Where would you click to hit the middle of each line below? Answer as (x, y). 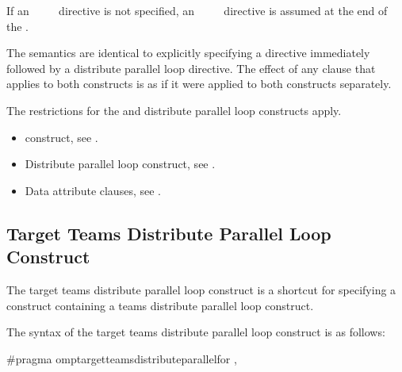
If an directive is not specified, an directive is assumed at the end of (197, 10)
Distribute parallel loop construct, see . (120, 164)
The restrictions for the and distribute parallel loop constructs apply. (174, 110)
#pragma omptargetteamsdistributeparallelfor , (122, 358)
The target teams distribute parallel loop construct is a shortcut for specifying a (201, 289)
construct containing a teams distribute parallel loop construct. (160, 305)
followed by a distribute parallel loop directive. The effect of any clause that (191, 68)
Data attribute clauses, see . (93, 190)
